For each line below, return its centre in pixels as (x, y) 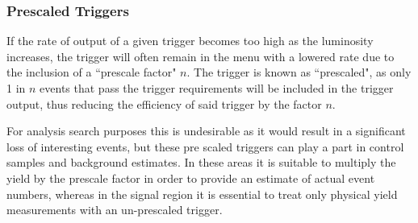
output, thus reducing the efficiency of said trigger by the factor (164, 103)
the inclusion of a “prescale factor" (92, 72)
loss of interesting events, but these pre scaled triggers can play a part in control (205, 146)
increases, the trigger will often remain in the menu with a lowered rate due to (201, 56)
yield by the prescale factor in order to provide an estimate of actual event (191, 178)
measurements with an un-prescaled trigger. (115, 210)
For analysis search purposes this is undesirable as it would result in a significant (206, 131)
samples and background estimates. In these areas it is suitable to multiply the (201, 162)
